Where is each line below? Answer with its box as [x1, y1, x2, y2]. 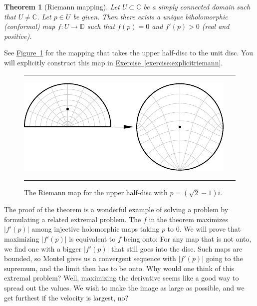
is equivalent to [69, 233, 116, 244]
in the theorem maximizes [149, 214, 228, 224]
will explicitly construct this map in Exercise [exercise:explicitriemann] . [4, 57, 223, 67]
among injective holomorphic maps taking [31, 224, 160, 234]
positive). [4, 30, 32, 41]
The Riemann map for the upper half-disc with [24, 187, 168, 198]
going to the [206, 253, 243, 264]
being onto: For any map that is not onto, [123, 233, 252, 244]
